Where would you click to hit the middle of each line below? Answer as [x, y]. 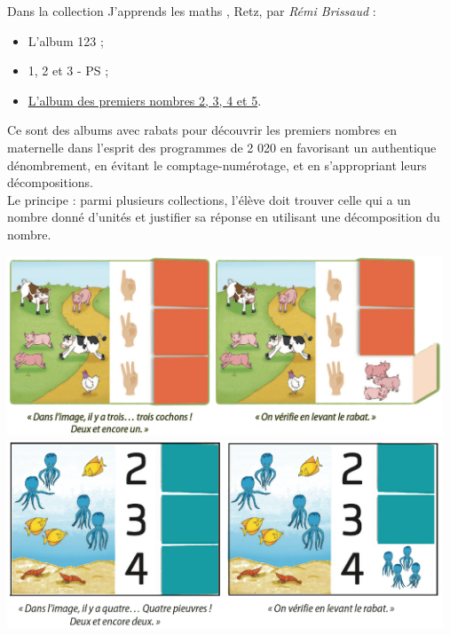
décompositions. [50, 182]
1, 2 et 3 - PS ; [68, 71]
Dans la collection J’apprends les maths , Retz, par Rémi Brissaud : [192, 11]
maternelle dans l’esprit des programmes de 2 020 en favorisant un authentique [222, 147]
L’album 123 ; [66, 40]
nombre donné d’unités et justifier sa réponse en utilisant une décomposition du [224, 217]
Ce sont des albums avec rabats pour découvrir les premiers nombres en [202, 130]
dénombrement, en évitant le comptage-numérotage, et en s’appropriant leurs [217, 165]
